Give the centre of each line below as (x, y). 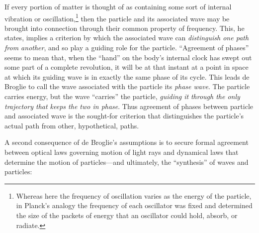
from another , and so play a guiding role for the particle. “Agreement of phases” (127, 48)
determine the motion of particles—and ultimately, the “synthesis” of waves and (127, 162)
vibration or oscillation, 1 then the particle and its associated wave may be (117, 17)
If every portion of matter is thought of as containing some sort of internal (118, 6)
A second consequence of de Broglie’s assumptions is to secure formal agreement (127, 142)
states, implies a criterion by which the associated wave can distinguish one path (127, 38)
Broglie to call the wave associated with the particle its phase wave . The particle (127, 86)
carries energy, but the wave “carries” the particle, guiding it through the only (122, 96)
